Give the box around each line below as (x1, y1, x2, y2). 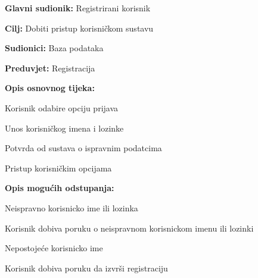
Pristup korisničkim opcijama (5, 161, 112, 174)
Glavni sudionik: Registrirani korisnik (5, 2, 151, 14)
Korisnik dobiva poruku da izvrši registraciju (5, 261, 168, 274)
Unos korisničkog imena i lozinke (5, 121, 124, 134)
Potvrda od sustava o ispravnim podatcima (5, 142, 162, 154)
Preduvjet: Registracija (5, 61, 95, 74)
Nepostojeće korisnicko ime (5, 242, 103, 254)
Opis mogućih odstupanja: (5, 182, 114, 194)
